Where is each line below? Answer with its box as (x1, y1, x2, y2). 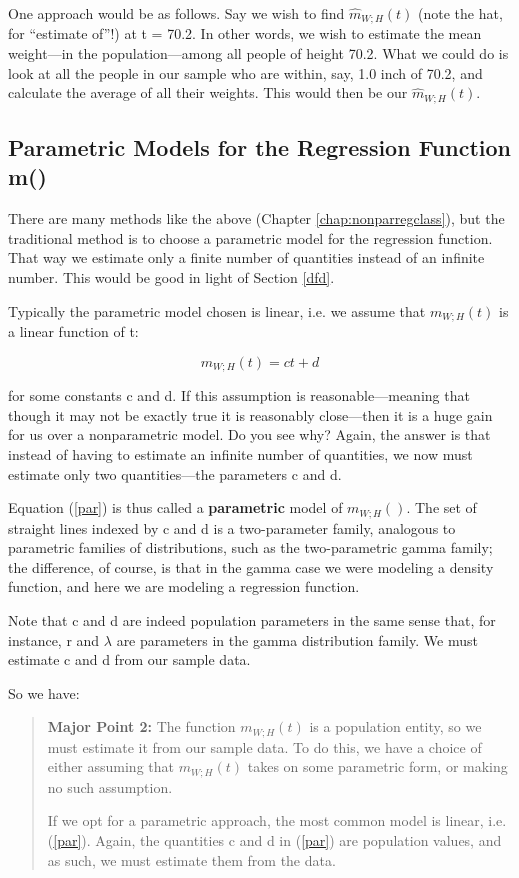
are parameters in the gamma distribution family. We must (116, 629, 478, 650)
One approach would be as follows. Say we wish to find (8, 3, 345, 23)
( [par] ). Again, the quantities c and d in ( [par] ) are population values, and (47, 830, 502, 851)
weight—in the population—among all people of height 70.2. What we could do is (8, 43, 509, 64)
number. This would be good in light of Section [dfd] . (8, 267, 335, 288)
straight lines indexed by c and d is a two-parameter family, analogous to (8, 517, 456, 538)
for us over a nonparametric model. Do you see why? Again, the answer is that (8, 424, 491, 445)
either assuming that (47, 756, 174, 777)
